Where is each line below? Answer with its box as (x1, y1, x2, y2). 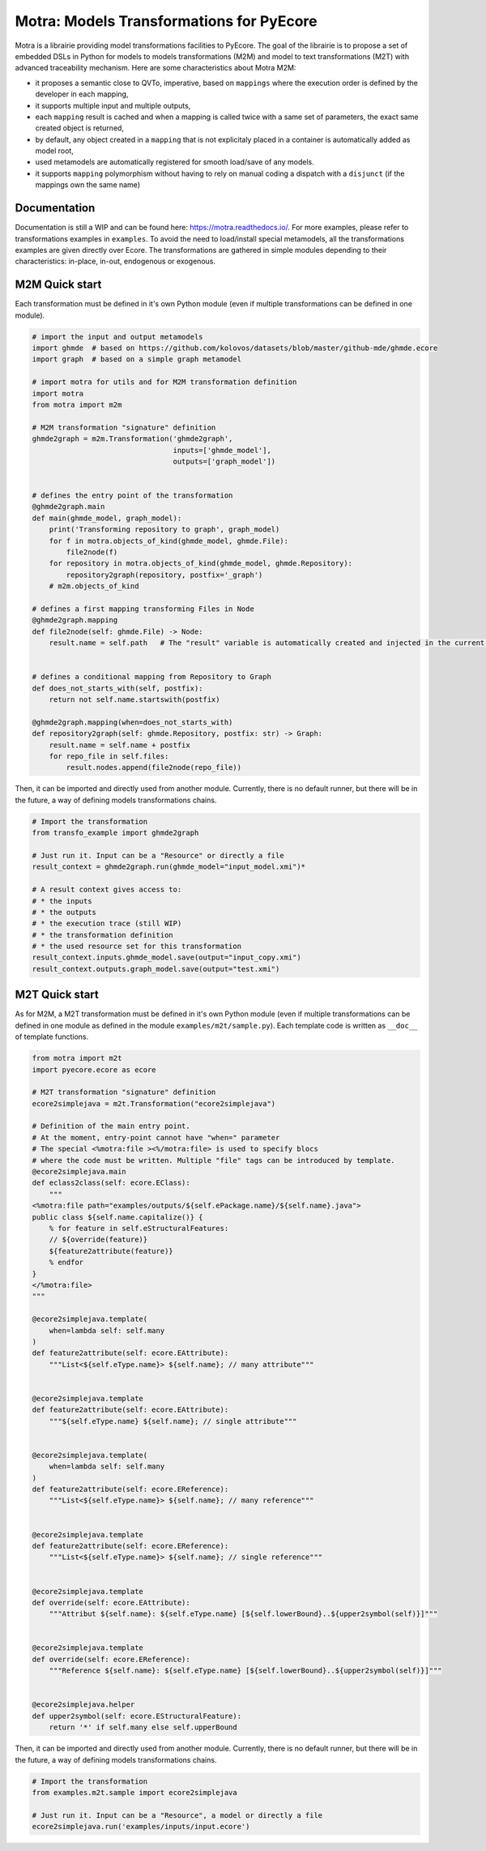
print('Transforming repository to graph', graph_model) (49, 525, 280, 534)
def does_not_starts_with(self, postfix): (32, 683, 203, 693)
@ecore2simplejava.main (32, 1167, 127, 1177)
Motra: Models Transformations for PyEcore (15, 12, 318, 30)
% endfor (49, 1258, 84, 1267)
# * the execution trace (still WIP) (32, 919, 182, 928)
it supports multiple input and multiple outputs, (35, 100, 191, 110)
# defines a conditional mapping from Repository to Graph (32, 673, 271, 682)
